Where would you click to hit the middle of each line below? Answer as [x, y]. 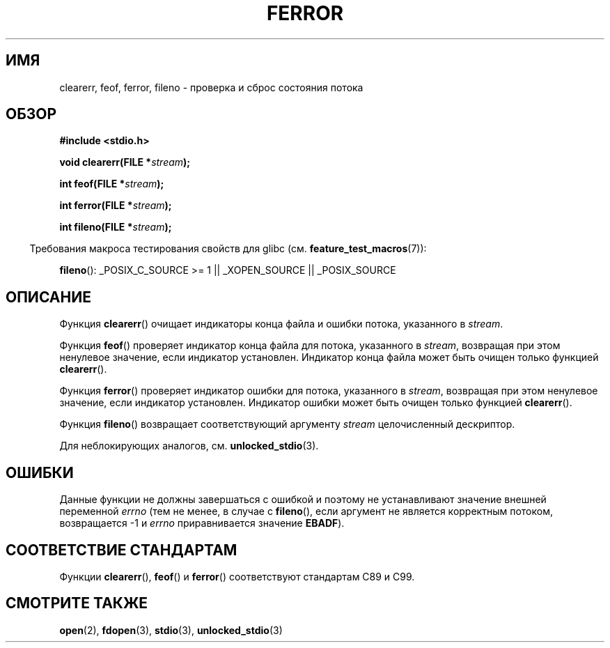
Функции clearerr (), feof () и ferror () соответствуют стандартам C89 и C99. [237, 576]
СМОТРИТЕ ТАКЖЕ [77, 603]
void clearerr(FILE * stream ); [125, 162]
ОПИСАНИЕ [48, 297]
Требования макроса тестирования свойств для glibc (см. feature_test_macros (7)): [228, 249]
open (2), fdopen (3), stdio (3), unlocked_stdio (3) [171, 630]
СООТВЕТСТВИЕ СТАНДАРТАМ [122, 550]
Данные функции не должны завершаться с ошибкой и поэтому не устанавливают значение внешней [303, 500]
